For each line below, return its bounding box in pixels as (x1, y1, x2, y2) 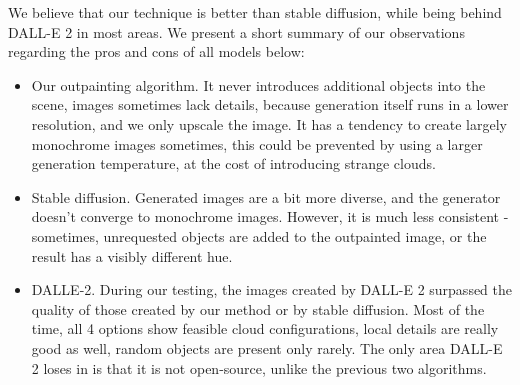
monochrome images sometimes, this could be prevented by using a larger (31, 133, 483, 154)
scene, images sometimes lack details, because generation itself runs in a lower (31, 94, 509, 115)
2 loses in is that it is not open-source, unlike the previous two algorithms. (31, 357, 487, 378)
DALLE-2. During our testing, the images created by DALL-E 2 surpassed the (31, 279, 513, 300)
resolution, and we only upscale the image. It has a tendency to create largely (31, 113, 507, 134)
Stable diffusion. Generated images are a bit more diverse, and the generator (31, 186, 501, 207)
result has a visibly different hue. (31, 245, 233, 266)
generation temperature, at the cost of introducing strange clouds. (31, 153, 436, 174)
